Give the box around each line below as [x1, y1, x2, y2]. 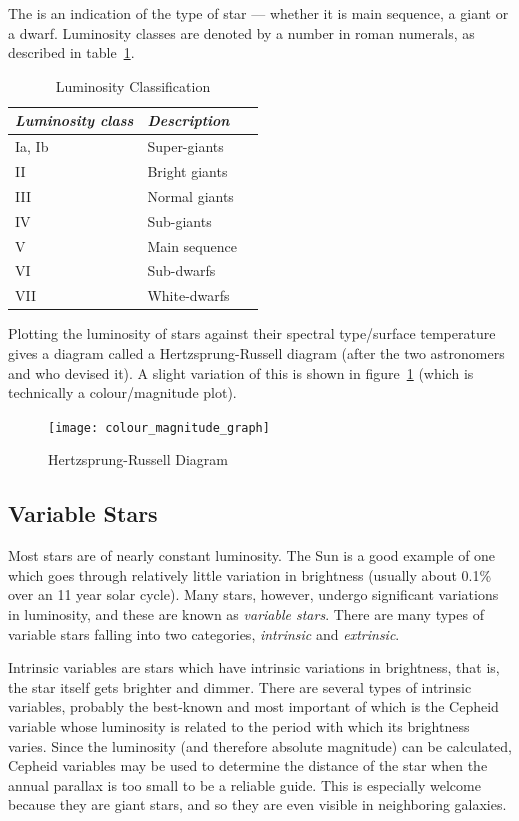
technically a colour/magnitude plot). [8, 382, 237, 403]
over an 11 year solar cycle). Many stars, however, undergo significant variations [8, 584, 499, 605]
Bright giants [147, 161, 228, 182]
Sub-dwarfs [147, 260, 216, 281]
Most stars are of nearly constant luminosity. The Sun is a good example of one [8, 545, 496, 566]
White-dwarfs [147, 285, 230, 306]
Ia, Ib [15, 136, 49, 157]
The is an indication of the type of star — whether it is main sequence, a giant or [8, 3, 509, 23]
